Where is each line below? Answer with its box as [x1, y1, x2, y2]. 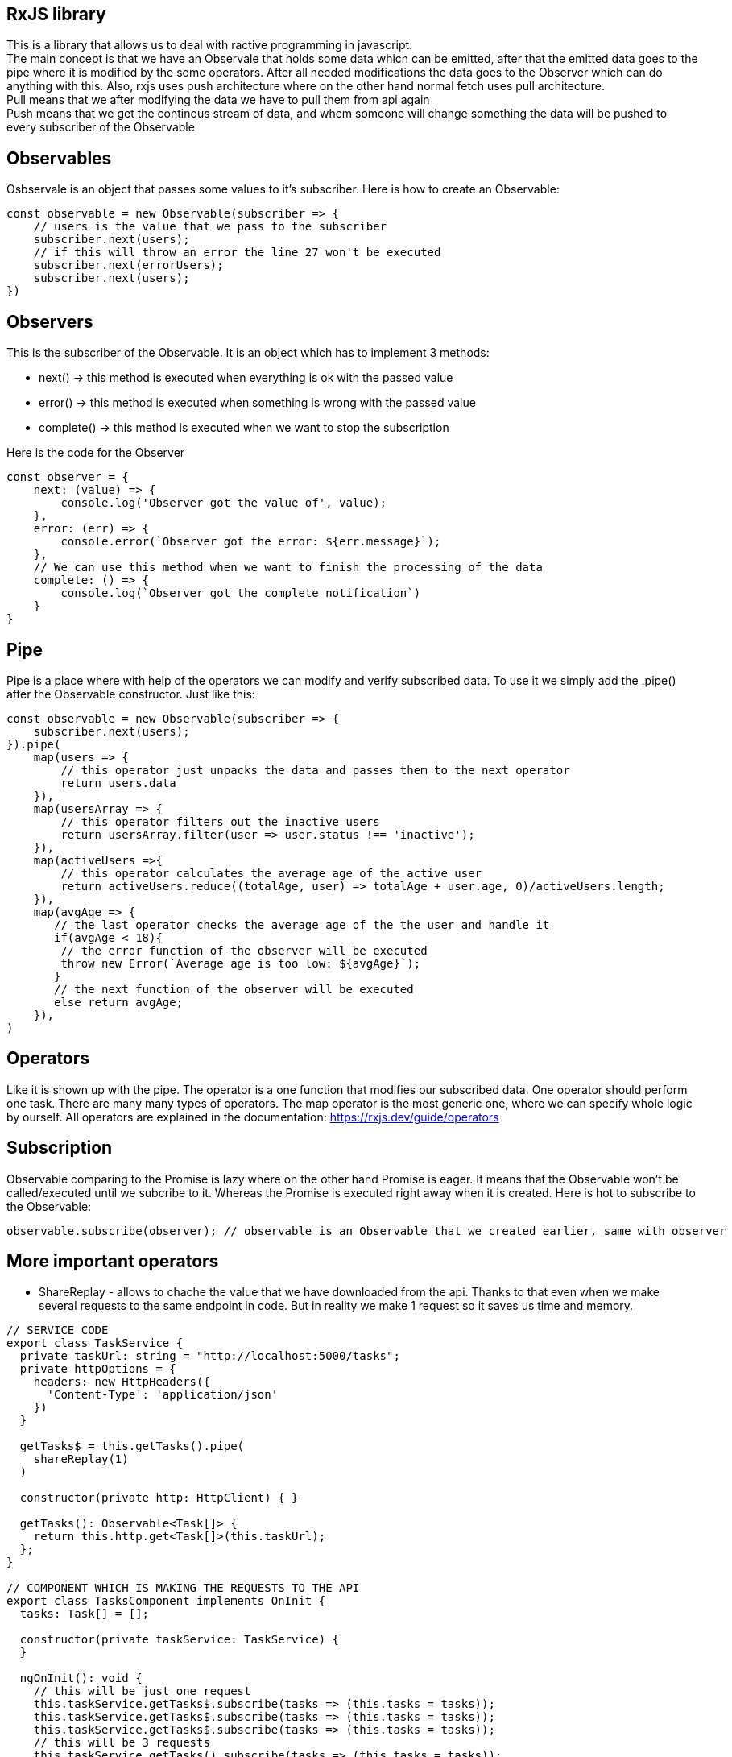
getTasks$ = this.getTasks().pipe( [19, 1440, 245, 1453]
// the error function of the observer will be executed [60, 943, 428, 957]
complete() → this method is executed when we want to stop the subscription [39, 421, 449, 435]
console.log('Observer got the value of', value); [60, 496, 387, 510]
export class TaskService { [6, 1336, 184, 1350]
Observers [6, 311, 93, 332]
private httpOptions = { [19, 1362, 176, 1376]
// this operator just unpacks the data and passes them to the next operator [60, 763, 570, 777]
